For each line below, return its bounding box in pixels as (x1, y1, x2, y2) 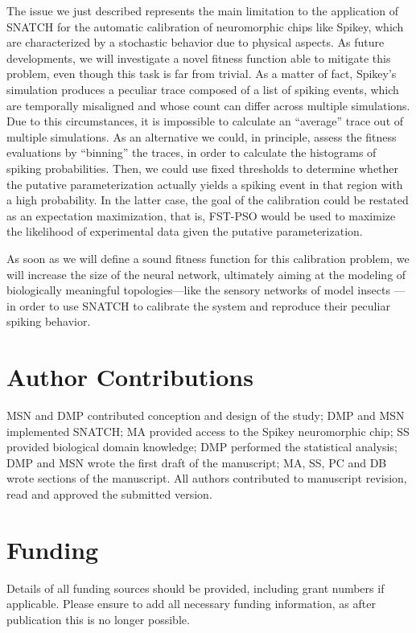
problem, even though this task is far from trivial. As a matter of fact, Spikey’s (6, 65, 397, 82)
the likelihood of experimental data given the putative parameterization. (6, 223, 363, 240)
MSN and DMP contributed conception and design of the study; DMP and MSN (6, 407, 405, 423)
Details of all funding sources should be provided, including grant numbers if (6, 579, 385, 596)
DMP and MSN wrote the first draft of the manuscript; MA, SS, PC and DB (6, 454, 387, 471)
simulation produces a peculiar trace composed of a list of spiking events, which (6, 80, 399, 97)
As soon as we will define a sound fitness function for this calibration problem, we (6, 249, 410, 266)
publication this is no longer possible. (6, 610, 190, 627)
